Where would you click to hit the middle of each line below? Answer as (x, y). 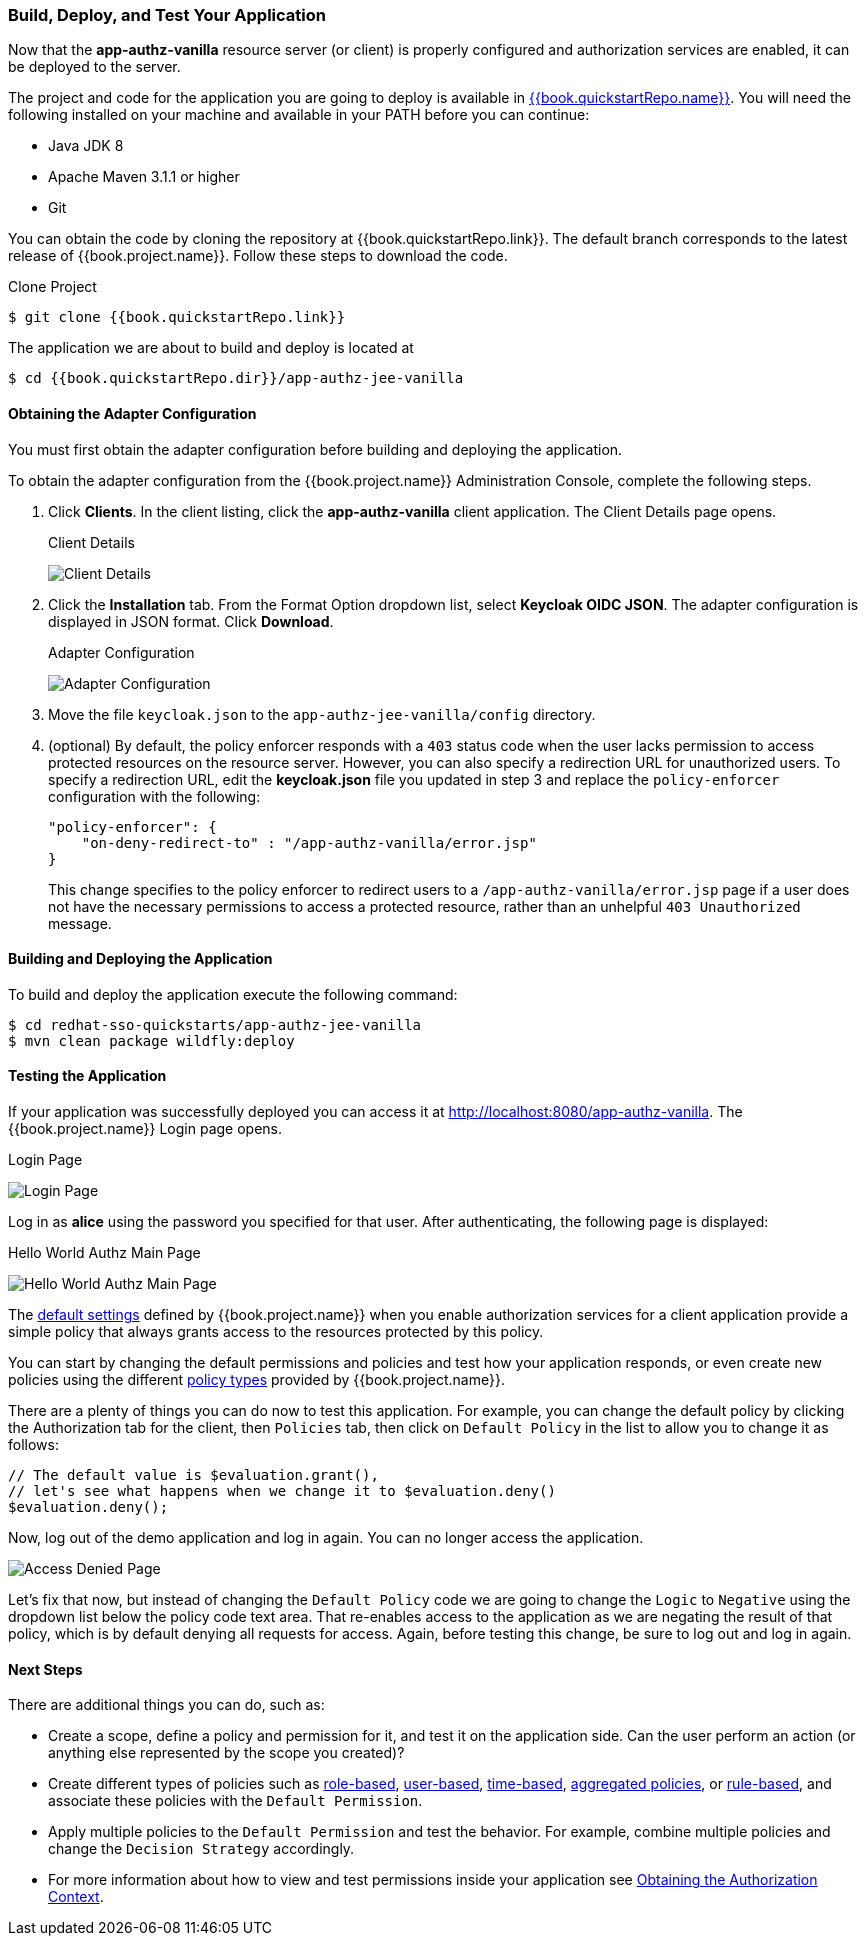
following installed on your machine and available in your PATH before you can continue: (299, 115)
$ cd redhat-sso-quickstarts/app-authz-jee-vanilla (215, 1024)
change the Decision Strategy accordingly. (201, 1849)
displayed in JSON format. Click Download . (191, 621)
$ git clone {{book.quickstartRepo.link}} (177, 317)
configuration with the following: (154, 796)
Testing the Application (87, 1076)
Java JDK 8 (86, 146)
